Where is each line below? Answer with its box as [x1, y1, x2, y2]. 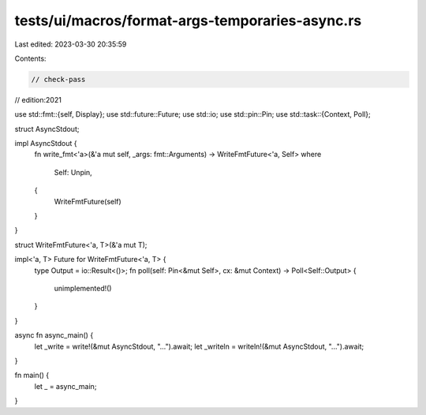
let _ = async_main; [34, 381, 97, 391]
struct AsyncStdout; [14, 124, 80, 133]
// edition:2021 [14, 95, 62, 104]
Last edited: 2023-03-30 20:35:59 [14, 39, 127, 49]
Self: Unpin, [54, 167, 92, 177]
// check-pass [31, 75, 86, 84]
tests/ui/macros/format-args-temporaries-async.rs [14, 12, 362, 29]
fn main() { [14, 371, 50, 380]
